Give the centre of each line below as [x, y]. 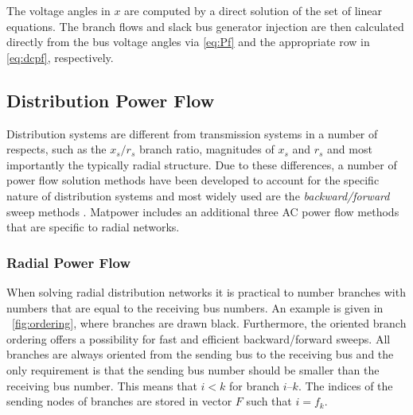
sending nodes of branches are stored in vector [119, 401]
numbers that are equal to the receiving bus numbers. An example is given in [195, 307]
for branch [254, 385]
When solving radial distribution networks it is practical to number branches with [206, 291]
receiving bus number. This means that [102, 385]
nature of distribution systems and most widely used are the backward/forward [198, 195]
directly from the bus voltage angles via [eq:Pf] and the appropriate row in [188, 42]
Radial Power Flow [69, 262]
